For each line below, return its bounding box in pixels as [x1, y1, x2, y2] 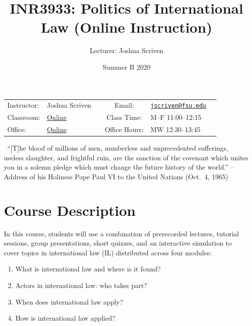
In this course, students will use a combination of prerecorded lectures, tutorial [4, 228, 239, 238]
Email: [114, 100, 134, 110]
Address [4, 171, 28, 181]
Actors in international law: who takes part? [15, 280, 147, 290]
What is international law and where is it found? [15, 264, 161, 274]
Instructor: [7, 100, 39, 110]
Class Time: [107, 112, 142, 122]
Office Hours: [105, 124, 144, 134]
